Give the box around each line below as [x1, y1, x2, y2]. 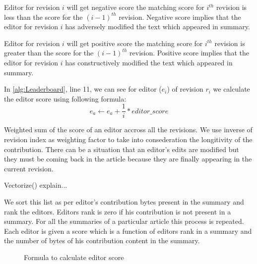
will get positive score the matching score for [66, 38, 203, 48]
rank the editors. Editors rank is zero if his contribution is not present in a [4, 206, 231, 216]
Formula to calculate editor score [24, 252, 124, 262]
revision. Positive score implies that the [129, 48, 249, 58]
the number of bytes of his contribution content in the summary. [4, 235, 200, 246]
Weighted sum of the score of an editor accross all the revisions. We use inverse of [4, 124, 253, 135]
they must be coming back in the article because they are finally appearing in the [4, 154, 252, 164]
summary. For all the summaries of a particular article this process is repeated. [4, 216, 244, 226]
